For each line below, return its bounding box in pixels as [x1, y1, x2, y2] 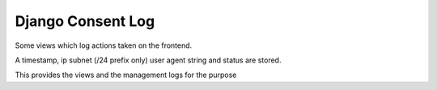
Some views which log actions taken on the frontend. [15, 41, 193, 50]
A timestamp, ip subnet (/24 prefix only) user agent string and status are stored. [15, 55, 282, 65]
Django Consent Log [15, 12, 155, 30]
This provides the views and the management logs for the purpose [15, 70, 237, 80]
